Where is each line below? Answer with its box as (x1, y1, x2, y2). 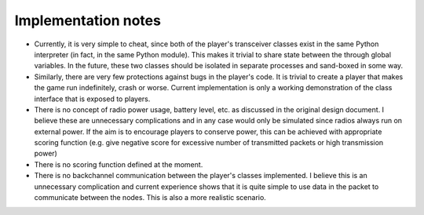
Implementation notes (14, 12, 161, 29)
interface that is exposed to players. (34, 94, 151, 104)
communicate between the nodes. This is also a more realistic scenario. (34, 193, 266, 202)
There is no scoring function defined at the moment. (34, 159, 203, 169)
